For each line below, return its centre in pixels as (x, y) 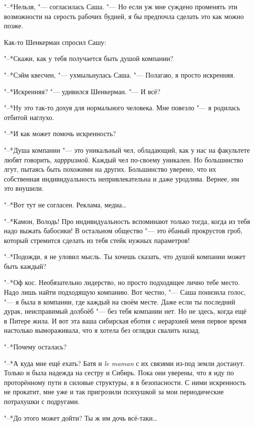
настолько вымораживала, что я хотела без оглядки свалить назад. (102, 330)
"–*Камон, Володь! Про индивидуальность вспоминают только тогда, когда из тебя (127, 221)
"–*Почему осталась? (35, 347)
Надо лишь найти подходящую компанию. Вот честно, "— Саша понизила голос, (125, 292)
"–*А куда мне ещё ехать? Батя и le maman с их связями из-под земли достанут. (125, 363)
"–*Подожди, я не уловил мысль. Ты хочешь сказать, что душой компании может (125, 256)
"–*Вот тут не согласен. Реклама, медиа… (65, 204)
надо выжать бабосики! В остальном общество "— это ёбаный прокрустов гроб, (123, 231)
